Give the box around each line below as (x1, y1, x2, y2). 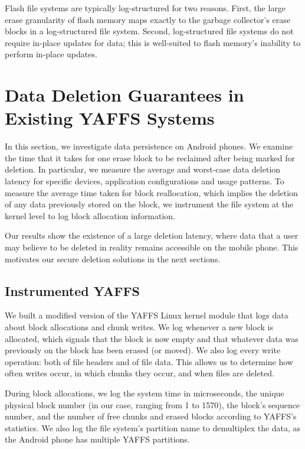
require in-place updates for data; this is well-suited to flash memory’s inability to (5, 36, 301, 48)
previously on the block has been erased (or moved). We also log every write (5, 344, 281, 356)
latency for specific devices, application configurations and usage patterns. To (5, 175, 284, 187)
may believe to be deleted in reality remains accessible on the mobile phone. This (5, 241, 299, 253)
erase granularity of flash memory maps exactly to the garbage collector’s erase (5, 13, 290, 25)
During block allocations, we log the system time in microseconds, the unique (5, 386, 284, 399)
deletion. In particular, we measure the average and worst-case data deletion (5, 163, 281, 175)
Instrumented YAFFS (5, 281, 140, 300)
